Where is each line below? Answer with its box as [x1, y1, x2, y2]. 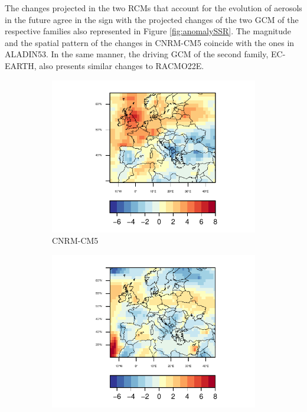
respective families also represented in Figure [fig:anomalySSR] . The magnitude [5, 25, 292, 37]
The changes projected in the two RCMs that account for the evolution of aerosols [5, 2, 302, 14]
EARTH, [5, 59, 37, 71]
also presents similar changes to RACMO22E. [39, 59, 204, 71]
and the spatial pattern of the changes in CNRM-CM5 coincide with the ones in [5, 36, 295, 48]
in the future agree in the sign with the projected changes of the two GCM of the [5, 13, 299, 25]
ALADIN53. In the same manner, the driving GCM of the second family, [5, 48, 269, 60]
